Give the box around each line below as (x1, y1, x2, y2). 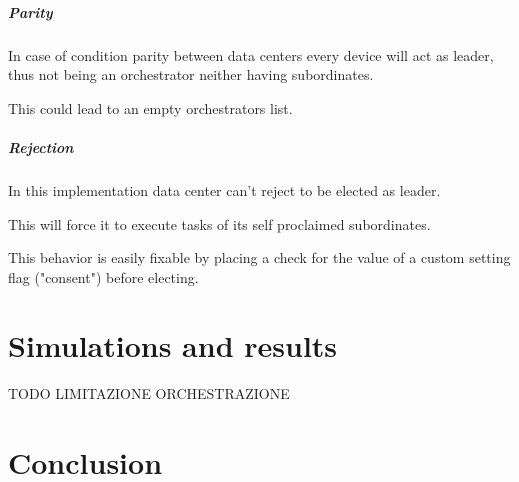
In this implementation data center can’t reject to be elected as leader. (8, 179, 441, 200)
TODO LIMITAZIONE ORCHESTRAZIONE (8, 383, 290, 404)
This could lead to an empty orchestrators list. (8, 97, 293, 118)
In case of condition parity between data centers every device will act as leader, (8, 44, 494, 65)
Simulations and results (8, 325, 338, 366)
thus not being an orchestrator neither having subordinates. (8, 64, 374, 85)
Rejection (8, 136, 74, 157)
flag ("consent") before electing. (8, 266, 199, 287)
